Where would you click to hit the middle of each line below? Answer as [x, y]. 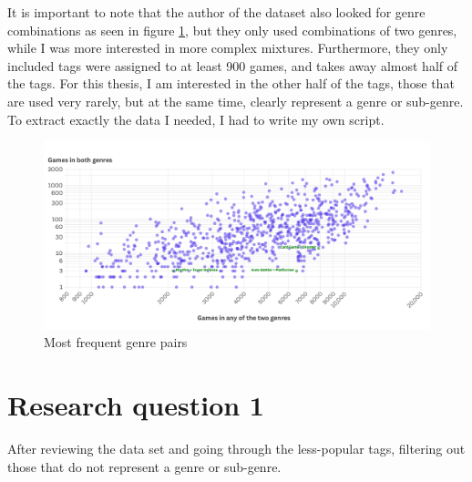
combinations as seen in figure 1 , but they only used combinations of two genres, [232, 30]
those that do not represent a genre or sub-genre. [144, 466]
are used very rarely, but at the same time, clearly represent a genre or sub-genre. [236, 101]
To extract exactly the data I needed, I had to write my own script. [196, 119]
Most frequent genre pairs [116, 342]
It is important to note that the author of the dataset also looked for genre [216, 12]
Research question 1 [136, 405]
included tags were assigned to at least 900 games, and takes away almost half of [233, 65]
